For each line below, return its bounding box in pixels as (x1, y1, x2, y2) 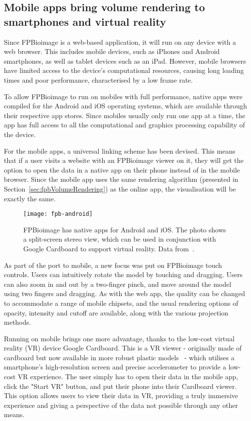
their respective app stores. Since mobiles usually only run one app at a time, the (4, 110, 245, 120)
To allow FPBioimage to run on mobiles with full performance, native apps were (4, 91, 243, 101)
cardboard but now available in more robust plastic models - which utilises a (4, 352, 235, 362)
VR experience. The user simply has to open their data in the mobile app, (17, 371, 238, 382)
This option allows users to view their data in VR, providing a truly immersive (4, 390, 238, 401)
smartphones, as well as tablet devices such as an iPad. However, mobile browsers (4, 55, 246, 66)
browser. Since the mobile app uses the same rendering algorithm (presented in (4, 174, 238, 184)
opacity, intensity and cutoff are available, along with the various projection (4, 307, 229, 317)
